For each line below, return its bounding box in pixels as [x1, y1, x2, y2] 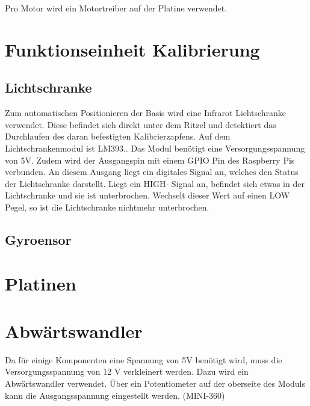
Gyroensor [5, 230, 72, 248]
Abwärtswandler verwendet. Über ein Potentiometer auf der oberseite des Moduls [5, 377, 305, 389]
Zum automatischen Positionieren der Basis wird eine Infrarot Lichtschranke [5, 106, 287, 119]
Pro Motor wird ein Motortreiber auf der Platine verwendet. [5, 2, 228, 14]
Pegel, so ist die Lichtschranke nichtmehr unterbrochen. [5, 200, 209, 213]
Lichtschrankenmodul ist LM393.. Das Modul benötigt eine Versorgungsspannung [5, 141, 305, 154]
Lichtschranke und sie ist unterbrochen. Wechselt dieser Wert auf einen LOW [5, 189, 290, 201]
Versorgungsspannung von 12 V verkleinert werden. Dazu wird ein [5, 365, 249, 378]
